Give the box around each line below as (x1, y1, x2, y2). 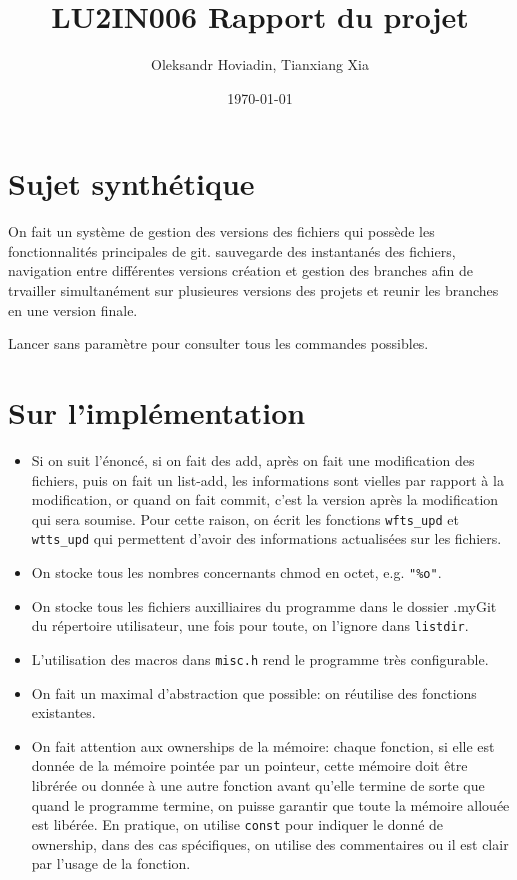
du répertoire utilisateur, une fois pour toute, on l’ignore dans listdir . (31, 615, 469, 636)
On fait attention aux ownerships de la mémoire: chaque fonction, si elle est (31, 735, 495, 756)
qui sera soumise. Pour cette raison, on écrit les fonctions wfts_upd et (31, 508, 459, 529)
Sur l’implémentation (8, 392, 306, 432)
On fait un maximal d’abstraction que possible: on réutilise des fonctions (31, 682, 477, 703)
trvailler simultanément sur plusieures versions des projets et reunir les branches (8, 280, 499, 301)
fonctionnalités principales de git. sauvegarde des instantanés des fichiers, (8, 240, 456, 261)
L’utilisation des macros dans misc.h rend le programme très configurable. (31, 648, 489, 669)
